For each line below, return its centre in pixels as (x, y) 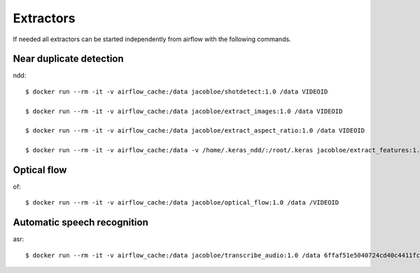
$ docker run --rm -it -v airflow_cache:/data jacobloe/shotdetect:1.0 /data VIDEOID (177, 91)
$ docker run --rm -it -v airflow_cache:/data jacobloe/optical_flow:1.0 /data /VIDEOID (182, 203)
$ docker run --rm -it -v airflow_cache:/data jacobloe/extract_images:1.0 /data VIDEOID (184, 111)
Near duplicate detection (68, 59)
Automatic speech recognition (80, 222)
